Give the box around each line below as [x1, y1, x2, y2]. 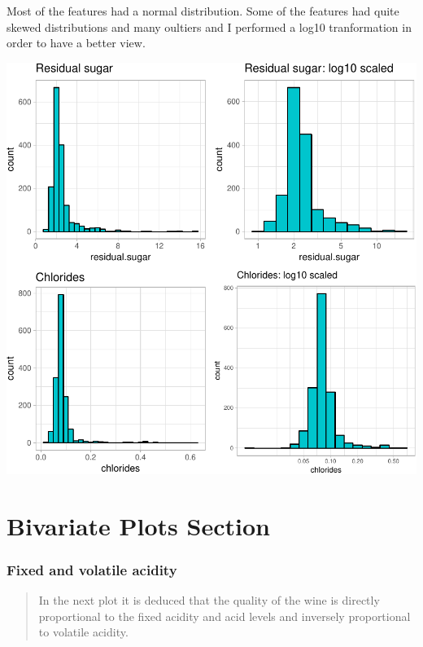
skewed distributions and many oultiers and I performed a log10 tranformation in [7, 18, 412, 35]
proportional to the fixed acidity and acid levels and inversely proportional [38, 607, 411, 624]
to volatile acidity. [38, 623, 129, 640]
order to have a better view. [7, 34, 146, 51]
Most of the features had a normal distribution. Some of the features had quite [7, 2, 399, 19]
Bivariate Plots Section [7, 508, 270, 542]
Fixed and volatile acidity [7, 559, 177, 579]
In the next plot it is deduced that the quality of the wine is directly [38, 592, 380, 609]
